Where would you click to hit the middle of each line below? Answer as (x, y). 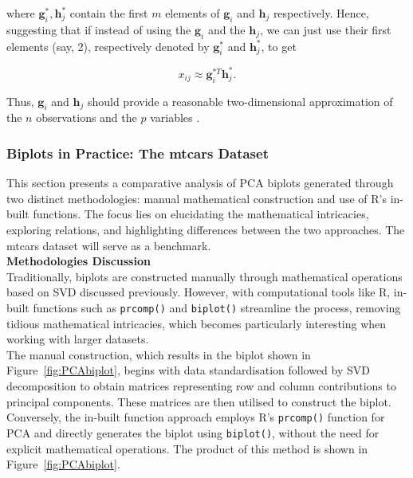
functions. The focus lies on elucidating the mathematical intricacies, (201, 214)
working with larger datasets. (78, 339)
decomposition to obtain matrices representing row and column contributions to (201, 386)
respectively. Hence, (321, 13)
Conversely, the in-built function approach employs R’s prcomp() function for (196, 417)
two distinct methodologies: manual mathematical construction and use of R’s (197, 198)
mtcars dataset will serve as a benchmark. (109, 245)
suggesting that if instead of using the (99, 29)
